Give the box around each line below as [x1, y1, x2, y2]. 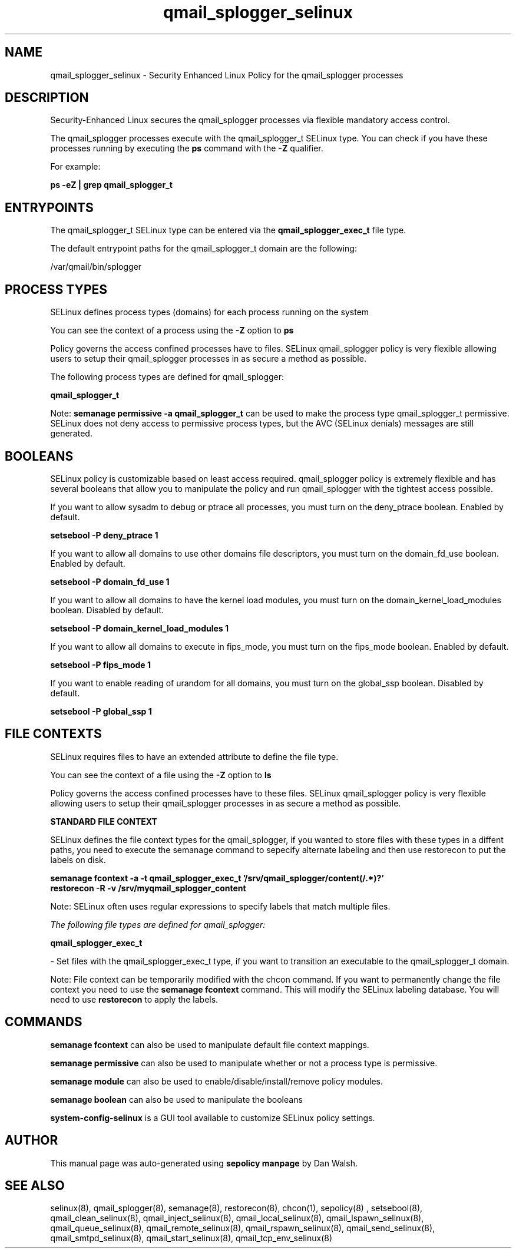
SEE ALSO [5, 1178, 65, 1193]
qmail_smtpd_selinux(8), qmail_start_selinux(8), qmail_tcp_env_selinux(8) [50, 1233, 333, 1244]
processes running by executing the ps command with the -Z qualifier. [50, 143, 323, 154]
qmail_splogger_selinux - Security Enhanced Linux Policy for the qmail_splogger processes [50, 70, 403, 80]
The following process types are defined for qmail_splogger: [50, 372, 285, 382]
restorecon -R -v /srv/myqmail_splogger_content [50, 882, 246, 893]
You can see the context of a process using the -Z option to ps [50, 325, 294, 336]
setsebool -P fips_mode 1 [50, 659, 151, 670]
